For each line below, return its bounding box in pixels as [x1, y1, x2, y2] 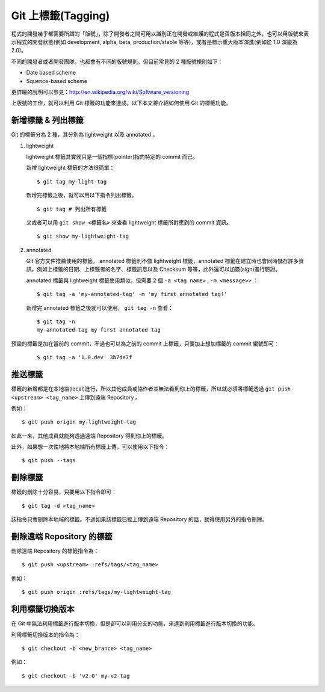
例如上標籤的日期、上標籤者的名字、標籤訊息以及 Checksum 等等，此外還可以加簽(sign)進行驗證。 [36, 265, 281, 273]
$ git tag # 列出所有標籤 [37, 205, 107, 212]
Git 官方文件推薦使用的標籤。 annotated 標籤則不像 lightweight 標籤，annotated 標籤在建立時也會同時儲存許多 [26, 258, 299, 265]
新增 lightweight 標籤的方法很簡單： [26, 164, 115, 171]
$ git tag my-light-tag [37, 178, 107, 185]
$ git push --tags [22, 457, 76, 464]
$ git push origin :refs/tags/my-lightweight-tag [22, 589, 172, 596]
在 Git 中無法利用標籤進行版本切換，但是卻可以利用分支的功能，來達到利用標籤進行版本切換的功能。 [11, 620, 259, 627]
